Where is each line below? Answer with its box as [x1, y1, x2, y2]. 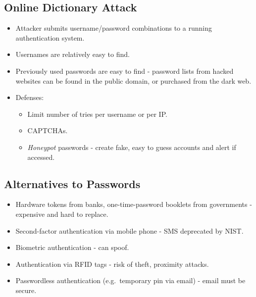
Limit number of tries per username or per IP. [27, 108, 167, 119]
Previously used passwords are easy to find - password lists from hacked [15, 65, 234, 76]
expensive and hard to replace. [15, 208, 108, 219]
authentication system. [15, 32, 85, 43]
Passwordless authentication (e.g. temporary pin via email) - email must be [15, 275, 246, 286]
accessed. [27, 151, 55, 162]
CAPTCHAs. [27, 125, 68, 136]
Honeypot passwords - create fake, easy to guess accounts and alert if [27, 142, 236, 152]
